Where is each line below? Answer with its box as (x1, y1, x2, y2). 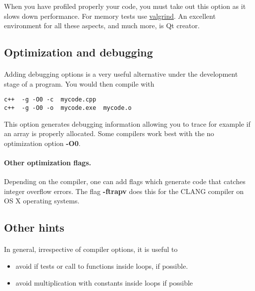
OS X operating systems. (4, 195, 80, 206)
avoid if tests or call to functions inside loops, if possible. (15, 260, 188, 271)
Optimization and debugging (4, 45, 153, 60)
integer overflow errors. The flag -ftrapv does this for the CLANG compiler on (4, 186, 244, 196)
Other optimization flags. (4, 157, 91, 168)
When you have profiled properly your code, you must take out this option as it (4, 1, 246, 11)
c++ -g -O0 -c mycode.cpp (4, 96, 97, 103)
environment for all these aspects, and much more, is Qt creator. (4, 20, 200, 31)
